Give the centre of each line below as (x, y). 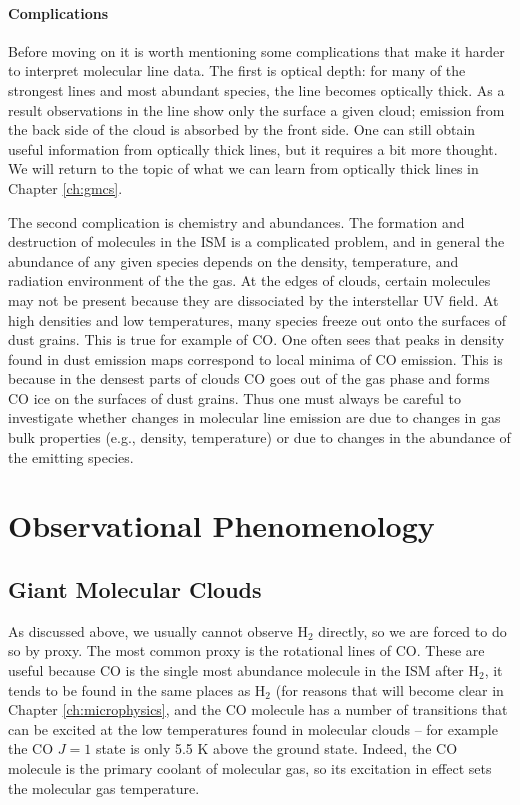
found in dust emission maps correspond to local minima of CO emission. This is (255, 358)
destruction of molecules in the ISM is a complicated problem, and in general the (256, 241)
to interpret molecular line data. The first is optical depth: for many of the (237, 70)
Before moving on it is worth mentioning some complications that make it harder (256, 50)
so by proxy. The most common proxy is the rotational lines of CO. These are (246, 650)
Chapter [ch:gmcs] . (65, 187)
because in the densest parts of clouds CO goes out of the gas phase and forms (249, 378)
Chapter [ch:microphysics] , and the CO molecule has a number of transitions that (258, 709)
